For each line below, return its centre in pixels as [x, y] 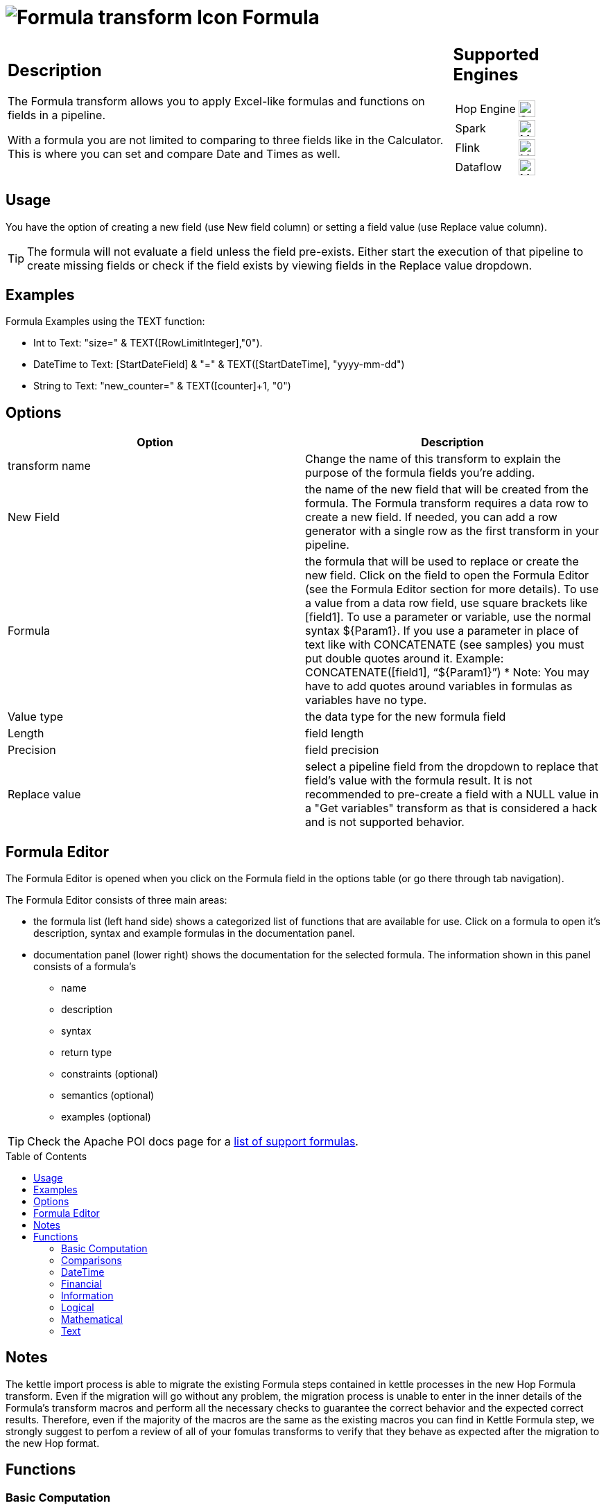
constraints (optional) [110, 1074]
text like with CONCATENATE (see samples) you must [445, 645]
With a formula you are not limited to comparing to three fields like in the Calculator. [226, 140]
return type [87, 1053]
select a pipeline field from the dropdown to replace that [452, 767]
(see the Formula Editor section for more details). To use [452, 589]
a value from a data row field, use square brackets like [447, 603]
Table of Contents [46, 1157]
